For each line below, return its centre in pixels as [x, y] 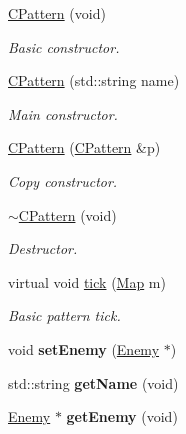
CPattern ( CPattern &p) [84, 147]
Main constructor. [63, 113]
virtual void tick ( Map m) [87, 281]
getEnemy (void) [122, 416]
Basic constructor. [64, 46]
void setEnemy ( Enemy [84, 348]
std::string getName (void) [93, 382]
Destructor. [43, 248]
